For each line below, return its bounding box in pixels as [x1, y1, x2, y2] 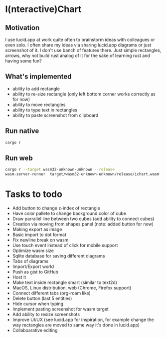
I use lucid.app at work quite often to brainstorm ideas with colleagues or [5, 36, 156, 42]
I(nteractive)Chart [5, 3, 82, 15]
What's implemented [5, 72, 72, 81]
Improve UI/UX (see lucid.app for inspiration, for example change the [12, 316, 155, 322]
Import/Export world [12, 263, 54, 269]
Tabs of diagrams [12, 258, 49, 264]
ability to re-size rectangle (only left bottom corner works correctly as [12, 91, 156, 97]
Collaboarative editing [12, 327, 58, 333]
